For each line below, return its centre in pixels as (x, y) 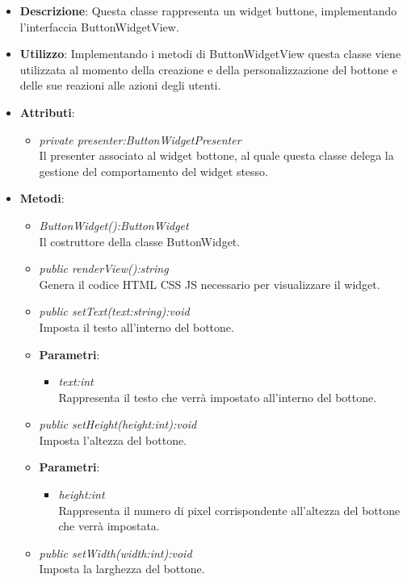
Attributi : (47, 112)
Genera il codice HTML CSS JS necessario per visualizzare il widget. (210, 284)
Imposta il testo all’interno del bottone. (136, 327)
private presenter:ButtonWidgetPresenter (140, 139)
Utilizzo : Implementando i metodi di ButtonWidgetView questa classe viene (210, 54)
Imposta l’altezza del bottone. (113, 440)
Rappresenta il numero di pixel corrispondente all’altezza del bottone (229, 510)
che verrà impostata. (109, 526)
